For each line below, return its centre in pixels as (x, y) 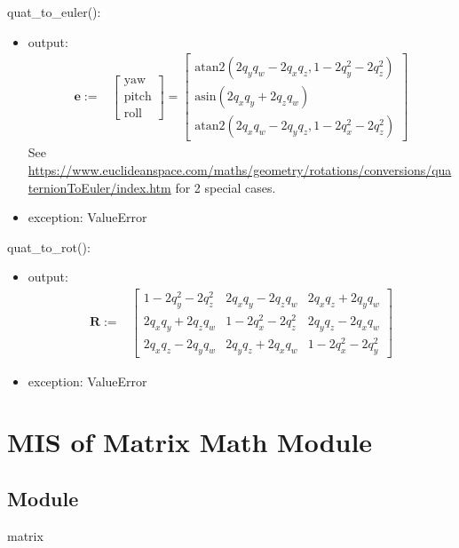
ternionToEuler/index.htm (99, 187)
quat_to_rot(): (49, 246)
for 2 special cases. (226, 187)
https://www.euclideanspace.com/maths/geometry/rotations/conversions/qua (240, 169)
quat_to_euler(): (54, 12)
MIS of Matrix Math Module (190, 442)
